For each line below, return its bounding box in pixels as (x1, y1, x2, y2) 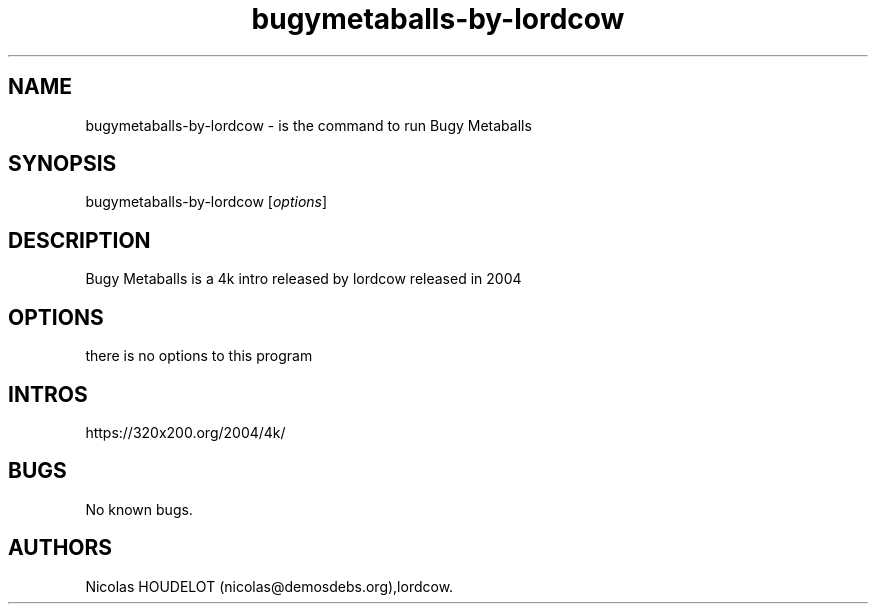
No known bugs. (85, 500, 193, 518)
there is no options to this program (85, 347, 313, 365)
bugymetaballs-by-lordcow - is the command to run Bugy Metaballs (85, 116, 532, 134)
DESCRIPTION (8, 227, 151, 253)
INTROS (8, 381, 88, 407)
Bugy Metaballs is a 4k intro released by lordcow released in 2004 (85, 270, 522, 288)
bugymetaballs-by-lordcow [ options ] (85, 193, 328, 211)
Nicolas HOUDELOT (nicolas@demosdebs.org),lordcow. (85, 577, 454, 595)
